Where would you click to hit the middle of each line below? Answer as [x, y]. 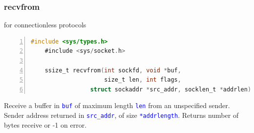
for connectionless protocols [45, 25]
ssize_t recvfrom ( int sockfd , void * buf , [113, 70]
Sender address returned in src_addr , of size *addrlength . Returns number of [121, 115]
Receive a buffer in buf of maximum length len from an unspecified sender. [117, 105]
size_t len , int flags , [143, 80]
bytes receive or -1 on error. [45, 124]
